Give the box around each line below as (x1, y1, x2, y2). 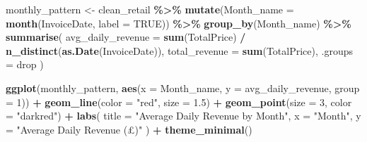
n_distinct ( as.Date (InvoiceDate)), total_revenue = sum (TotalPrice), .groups (6, 43, 354, 58)
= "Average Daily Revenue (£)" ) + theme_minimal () (6, 122, 252, 136)
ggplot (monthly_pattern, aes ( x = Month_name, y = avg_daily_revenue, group (6, 80, 360, 95)
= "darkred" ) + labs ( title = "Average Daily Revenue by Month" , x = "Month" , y (6, 108, 361, 123)
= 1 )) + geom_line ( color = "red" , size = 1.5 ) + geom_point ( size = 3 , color (6, 94, 352, 109)
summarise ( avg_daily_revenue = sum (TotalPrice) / (6, 30, 246, 44)
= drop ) (6, 57, 44, 72)
